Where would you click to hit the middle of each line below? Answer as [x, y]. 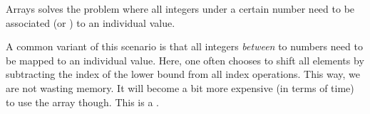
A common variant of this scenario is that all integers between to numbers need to [184, 46]
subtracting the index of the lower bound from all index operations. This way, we [183, 74]
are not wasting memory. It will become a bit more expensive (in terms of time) [180, 87]
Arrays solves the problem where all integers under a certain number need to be [180, 8]
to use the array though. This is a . [82, 102]
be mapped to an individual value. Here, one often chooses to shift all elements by [185, 60]
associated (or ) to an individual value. [91, 22]
